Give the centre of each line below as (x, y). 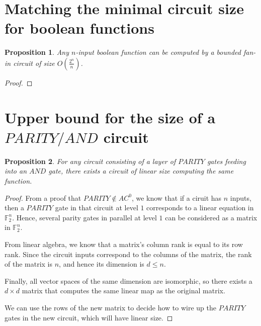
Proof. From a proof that (43, 197)
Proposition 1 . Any (37, 52)
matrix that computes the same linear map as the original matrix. (123, 291)
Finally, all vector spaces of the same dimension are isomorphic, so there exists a (128, 280)
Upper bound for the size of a (110, 117)
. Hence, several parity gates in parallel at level (84, 217)
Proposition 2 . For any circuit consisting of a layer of (90, 161)
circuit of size (34, 63)
